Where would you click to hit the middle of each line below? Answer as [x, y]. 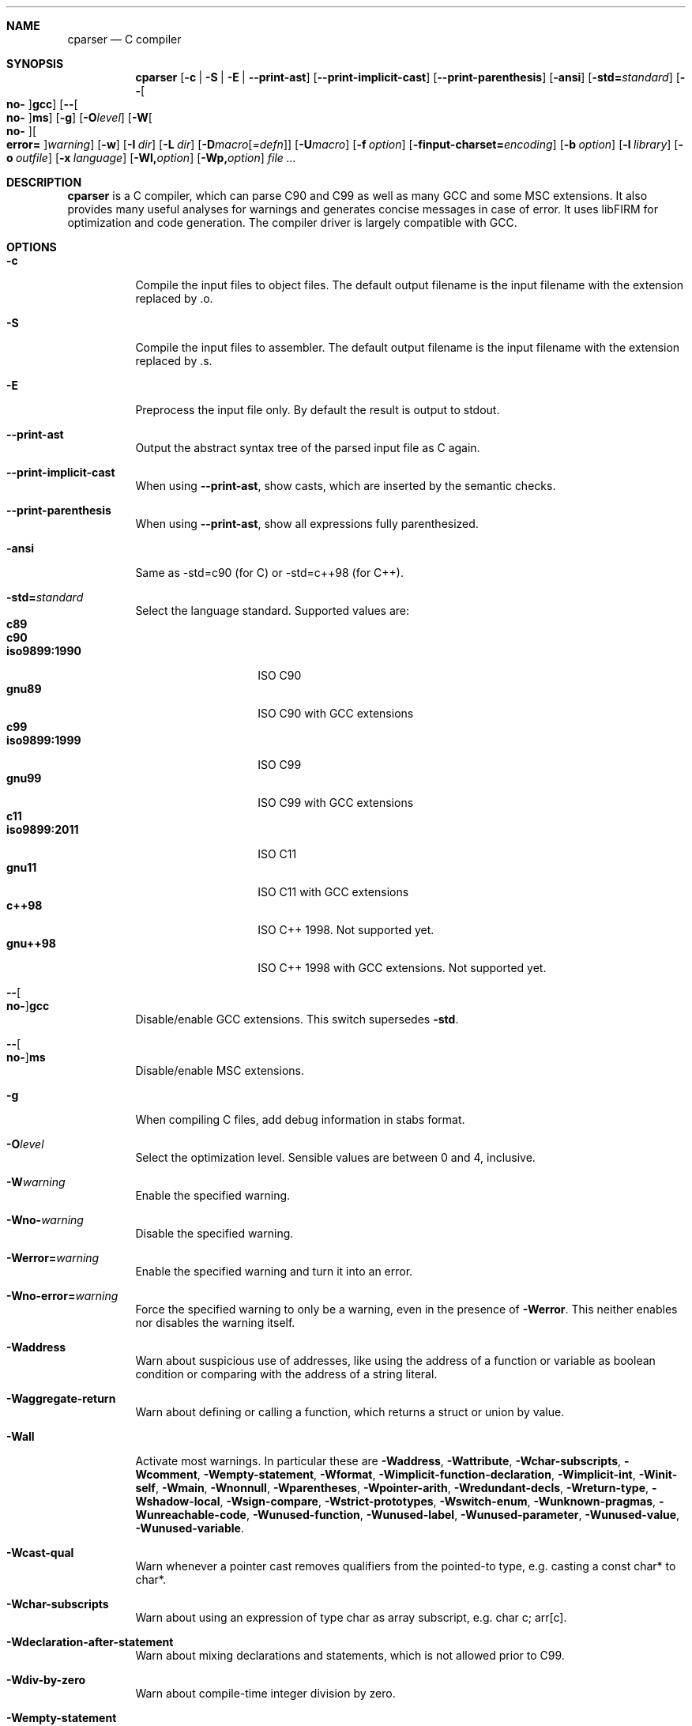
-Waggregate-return [61, 1398]
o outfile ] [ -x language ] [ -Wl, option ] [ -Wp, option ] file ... [151, 158]
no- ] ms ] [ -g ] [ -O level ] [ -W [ [79, 117]
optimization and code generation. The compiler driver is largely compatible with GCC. [292, 222]
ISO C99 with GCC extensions [336, 803]
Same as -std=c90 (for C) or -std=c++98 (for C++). [269, 573]
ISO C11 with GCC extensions [333, 892]
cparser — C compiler [124, 39]
